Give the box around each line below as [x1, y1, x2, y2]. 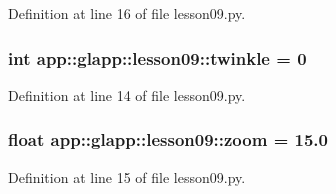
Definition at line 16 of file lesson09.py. [8, 3, 246, 23]
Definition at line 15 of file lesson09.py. [8, 166, 246, 187]
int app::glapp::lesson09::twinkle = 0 [8, 45, 307, 70]
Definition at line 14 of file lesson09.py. [8, 84, 246, 105]
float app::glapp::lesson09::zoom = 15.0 [8, 127, 328, 152]
